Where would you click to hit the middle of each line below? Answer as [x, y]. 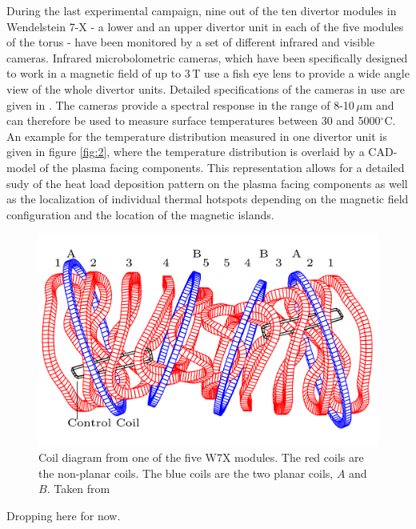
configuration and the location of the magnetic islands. [140, 214]
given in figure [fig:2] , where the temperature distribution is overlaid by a [186, 152]
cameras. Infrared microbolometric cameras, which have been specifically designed [207, 57]
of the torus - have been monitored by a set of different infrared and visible [191, 42]
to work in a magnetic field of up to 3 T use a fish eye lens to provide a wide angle [208, 73]
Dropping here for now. [64, 515]
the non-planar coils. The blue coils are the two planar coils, [186, 473]
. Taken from [78, 489]
